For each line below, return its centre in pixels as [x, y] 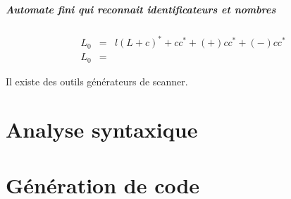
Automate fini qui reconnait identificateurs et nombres [141, 9]
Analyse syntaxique [102, 129]
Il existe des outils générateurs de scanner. [97, 81]
